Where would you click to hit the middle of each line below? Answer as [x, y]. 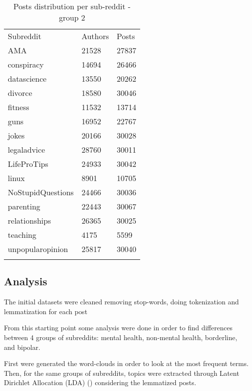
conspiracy [26, 64]
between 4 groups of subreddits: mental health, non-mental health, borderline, [121, 337]
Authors [95, 36]
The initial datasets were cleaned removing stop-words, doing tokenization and [122, 302]
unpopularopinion [38, 249]
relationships [30, 220]
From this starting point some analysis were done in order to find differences [118, 328]
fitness [19, 107]
